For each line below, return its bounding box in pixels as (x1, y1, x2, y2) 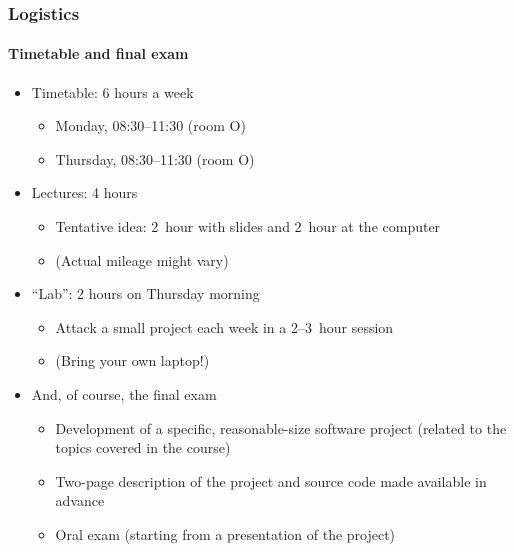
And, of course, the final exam (31, 383, 217, 404)
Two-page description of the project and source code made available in (55, 470, 487, 491)
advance (55, 490, 105, 511)
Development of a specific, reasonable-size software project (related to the (55, 417, 507, 438)
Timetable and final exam (8, 43, 189, 64)
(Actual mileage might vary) (55, 249, 229, 270)
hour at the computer (308, 216, 441, 237)
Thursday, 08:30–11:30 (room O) (55, 148, 255, 169)
